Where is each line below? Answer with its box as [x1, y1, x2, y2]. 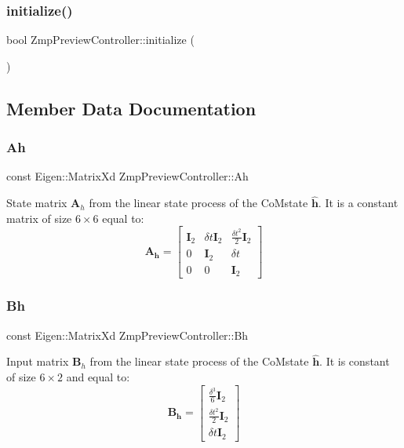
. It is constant [319, 353, 390, 370]
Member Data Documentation [6, 96, 257, 120]
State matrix [6, 195, 67, 211]
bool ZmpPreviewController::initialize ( [6, 31, 195, 48]
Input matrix [6, 353, 69, 370]
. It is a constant [318, 195, 399, 211]
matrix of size [6, 209, 72, 226]
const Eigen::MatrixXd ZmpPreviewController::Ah [6, 168, 249, 184]
